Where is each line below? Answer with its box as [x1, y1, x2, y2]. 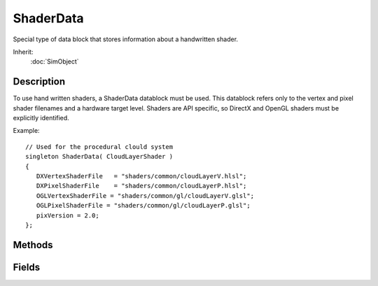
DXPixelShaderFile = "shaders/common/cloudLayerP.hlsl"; [36, 182, 247, 190]
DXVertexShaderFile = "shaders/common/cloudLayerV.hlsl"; [36, 172, 247, 180]
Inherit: [13, 48, 34, 56]
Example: [13, 127, 40, 135]
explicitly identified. [13, 114, 69, 122]
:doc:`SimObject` [30, 57, 80, 66]
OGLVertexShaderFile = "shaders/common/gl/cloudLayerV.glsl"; [36, 192, 255, 199]
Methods [13, 238, 53, 251]
